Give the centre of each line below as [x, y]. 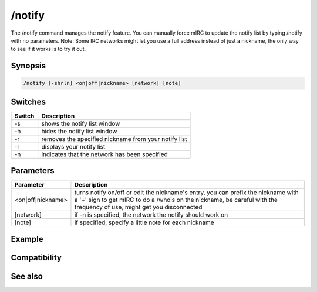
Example [27, 239]
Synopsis [28, 66]
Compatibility [36, 257]
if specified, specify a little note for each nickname [144, 222]
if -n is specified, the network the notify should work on [151, 215]
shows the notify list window [81, 123]
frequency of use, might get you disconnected [138, 207]
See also [27, 276]
